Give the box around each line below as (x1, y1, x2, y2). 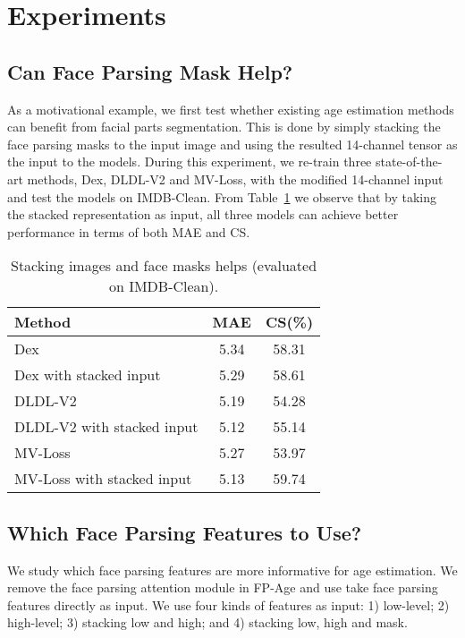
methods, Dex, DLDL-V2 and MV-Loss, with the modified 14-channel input (27, 169, 444, 188)
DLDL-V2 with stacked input (14, 416, 199, 438)
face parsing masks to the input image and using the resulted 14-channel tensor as (7, 134, 458, 153)
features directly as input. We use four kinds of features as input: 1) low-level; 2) (7, 595, 450, 614)
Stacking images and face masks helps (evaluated (10, 255, 317, 276)
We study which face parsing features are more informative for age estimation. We (7, 560, 458, 579)
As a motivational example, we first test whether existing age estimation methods (7, 99, 454, 118)
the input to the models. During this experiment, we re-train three (7, 152, 372, 171)
